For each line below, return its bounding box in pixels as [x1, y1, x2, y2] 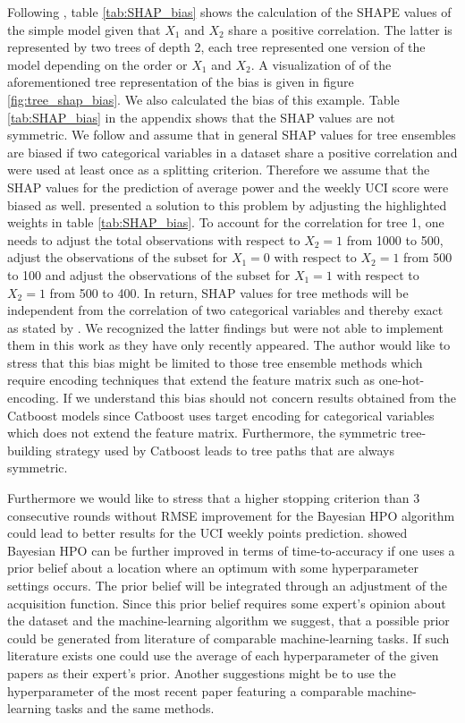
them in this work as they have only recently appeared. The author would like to [7, 336, 451, 354]
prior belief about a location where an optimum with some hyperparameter [7, 558, 418, 577]
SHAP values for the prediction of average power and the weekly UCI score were [7, 177, 449, 196]
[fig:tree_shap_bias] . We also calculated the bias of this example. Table [7, 89, 400, 108]
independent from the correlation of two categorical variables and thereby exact [7, 301, 444, 319]
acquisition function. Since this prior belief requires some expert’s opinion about [7, 593, 446, 612]
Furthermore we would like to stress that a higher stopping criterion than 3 [7, 489, 420, 507]
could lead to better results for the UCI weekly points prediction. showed [7, 523, 408, 542]
